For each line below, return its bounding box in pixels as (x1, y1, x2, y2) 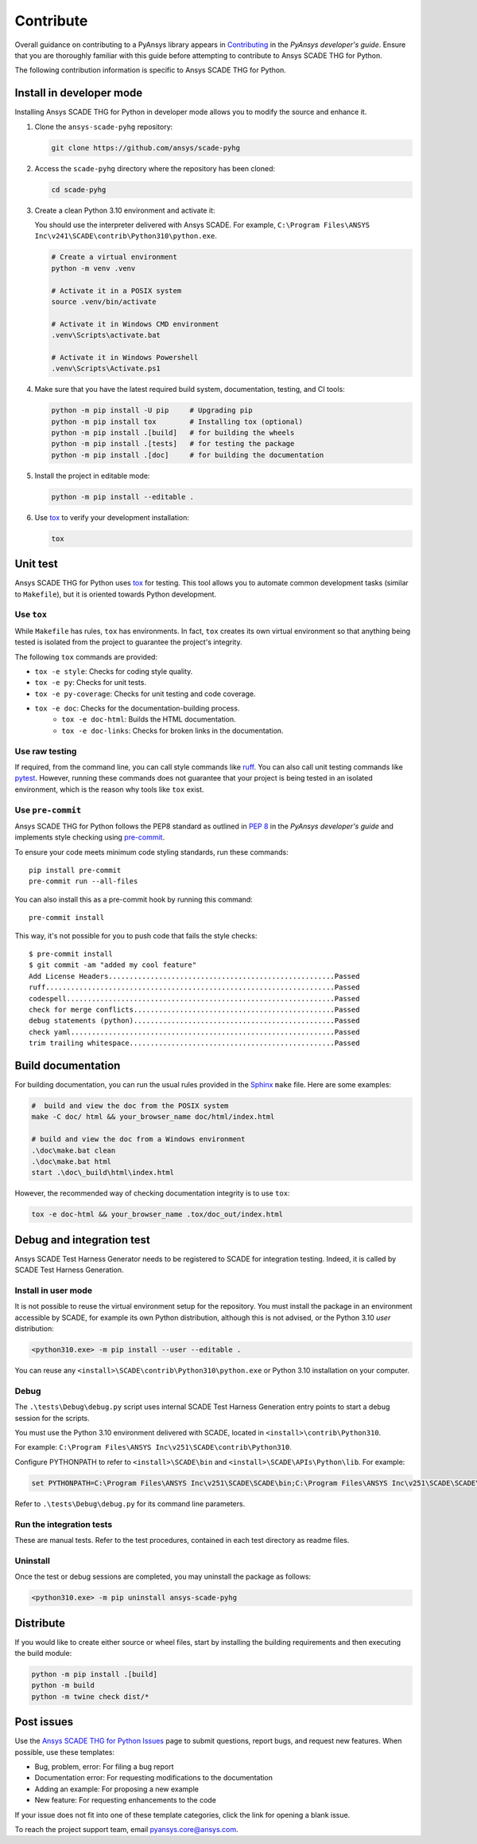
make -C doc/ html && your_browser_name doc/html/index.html (31, 1112, 275, 1122)
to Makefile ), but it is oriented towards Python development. (14, 589, 217, 599)
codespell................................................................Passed (29, 994, 360, 1003)
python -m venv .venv (51, 264, 136, 272)
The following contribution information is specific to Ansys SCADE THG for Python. (14, 65, 286, 75)
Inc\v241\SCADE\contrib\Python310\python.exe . (34, 231, 218, 241)
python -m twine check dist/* (31, 1692, 149, 1701)
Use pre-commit (14, 805, 82, 816)
